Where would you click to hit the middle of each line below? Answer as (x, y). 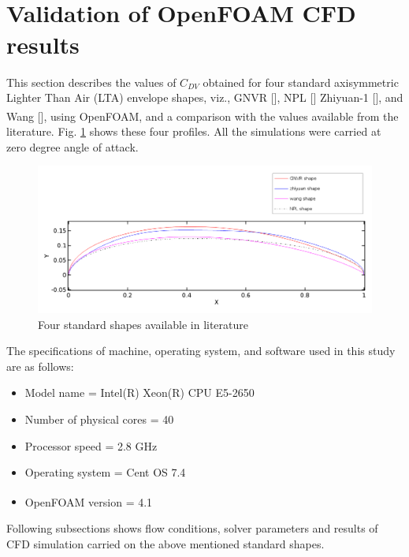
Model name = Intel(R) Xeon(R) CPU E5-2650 (139, 393)
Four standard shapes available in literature (143, 324)
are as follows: (40, 366)
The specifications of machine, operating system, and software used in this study (201, 351)
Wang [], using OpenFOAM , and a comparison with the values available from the (203, 116)
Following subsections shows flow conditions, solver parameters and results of (192, 528)
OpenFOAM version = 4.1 (89, 501)
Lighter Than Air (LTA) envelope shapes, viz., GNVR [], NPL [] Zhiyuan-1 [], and (205, 97)
